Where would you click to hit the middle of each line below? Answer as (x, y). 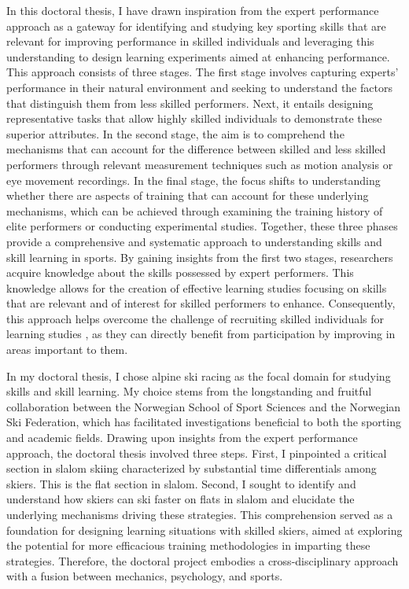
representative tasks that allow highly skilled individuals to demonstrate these (194, 118)
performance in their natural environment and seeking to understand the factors (199, 87)
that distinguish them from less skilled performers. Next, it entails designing (190, 103)
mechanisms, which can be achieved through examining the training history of (195, 210)
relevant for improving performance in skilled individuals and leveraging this (190, 41)
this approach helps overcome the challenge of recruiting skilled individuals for (195, 318)
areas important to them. (67, 350)
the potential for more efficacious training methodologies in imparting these (188, 545)
